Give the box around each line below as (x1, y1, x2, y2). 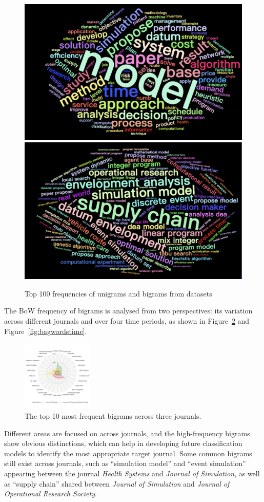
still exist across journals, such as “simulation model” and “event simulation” (4, 458, 246, 469)
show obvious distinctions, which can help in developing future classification (4, 438, 242, 449)
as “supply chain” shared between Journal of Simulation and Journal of (4, 478, 230, 489)
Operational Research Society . (4, 488, 97, 499)
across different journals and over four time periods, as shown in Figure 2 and (4, 315, 250, 326)
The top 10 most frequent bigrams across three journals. (25, 411, 201, 421)
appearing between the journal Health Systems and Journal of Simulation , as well (4, 468, 260, 478)
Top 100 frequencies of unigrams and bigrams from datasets (25, 288, 212, 299)
